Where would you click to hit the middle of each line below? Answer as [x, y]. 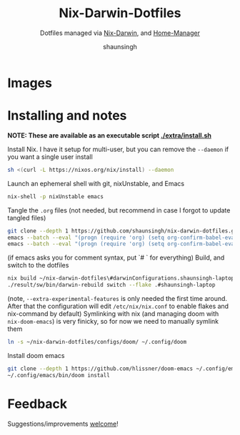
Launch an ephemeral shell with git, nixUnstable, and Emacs [96, 183]
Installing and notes [67, 116]
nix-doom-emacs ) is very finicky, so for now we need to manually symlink [113, 321]
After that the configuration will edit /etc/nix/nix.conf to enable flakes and [118, 306]
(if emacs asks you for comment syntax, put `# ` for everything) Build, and [116, 257]
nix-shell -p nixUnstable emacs [55, 196]
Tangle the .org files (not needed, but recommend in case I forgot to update [119, 210]
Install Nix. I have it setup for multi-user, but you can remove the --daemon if [118, 149]
